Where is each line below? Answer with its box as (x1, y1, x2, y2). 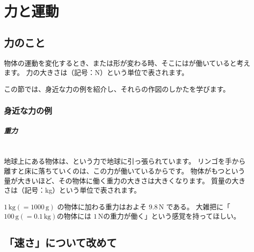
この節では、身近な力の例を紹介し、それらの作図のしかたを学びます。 (4, 83, 230, 94)
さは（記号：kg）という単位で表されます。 (4, 185, 141, 195)
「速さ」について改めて (4, 235, 117, 250)
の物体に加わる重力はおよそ (57, 201, 147, 211)
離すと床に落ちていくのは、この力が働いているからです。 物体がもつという (4, 165, 245, 176)
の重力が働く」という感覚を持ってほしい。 (103, 211, 240, 221)
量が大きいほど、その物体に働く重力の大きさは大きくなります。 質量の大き (4, 175, 246, 185)
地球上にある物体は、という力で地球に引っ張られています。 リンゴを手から (4, 156, 246, 166)
